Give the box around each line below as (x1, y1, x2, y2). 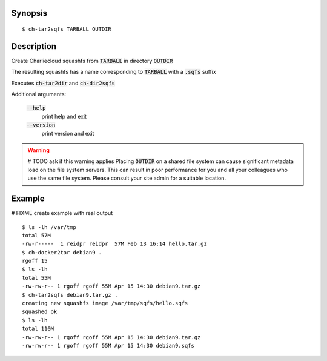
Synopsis (11, 8, 48, 18)
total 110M (22, 325, 54, 333)
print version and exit (41, 130, 94, 137)
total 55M (22, 274, 51, 281)
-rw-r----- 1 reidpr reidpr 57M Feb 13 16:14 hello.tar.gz (22, 240, 207, 248)
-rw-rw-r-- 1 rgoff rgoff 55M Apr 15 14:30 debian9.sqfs (22, 342, 195, 349)
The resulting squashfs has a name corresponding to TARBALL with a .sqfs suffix (11, 68, 216, 76)
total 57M (22, 232, 51, 239)
